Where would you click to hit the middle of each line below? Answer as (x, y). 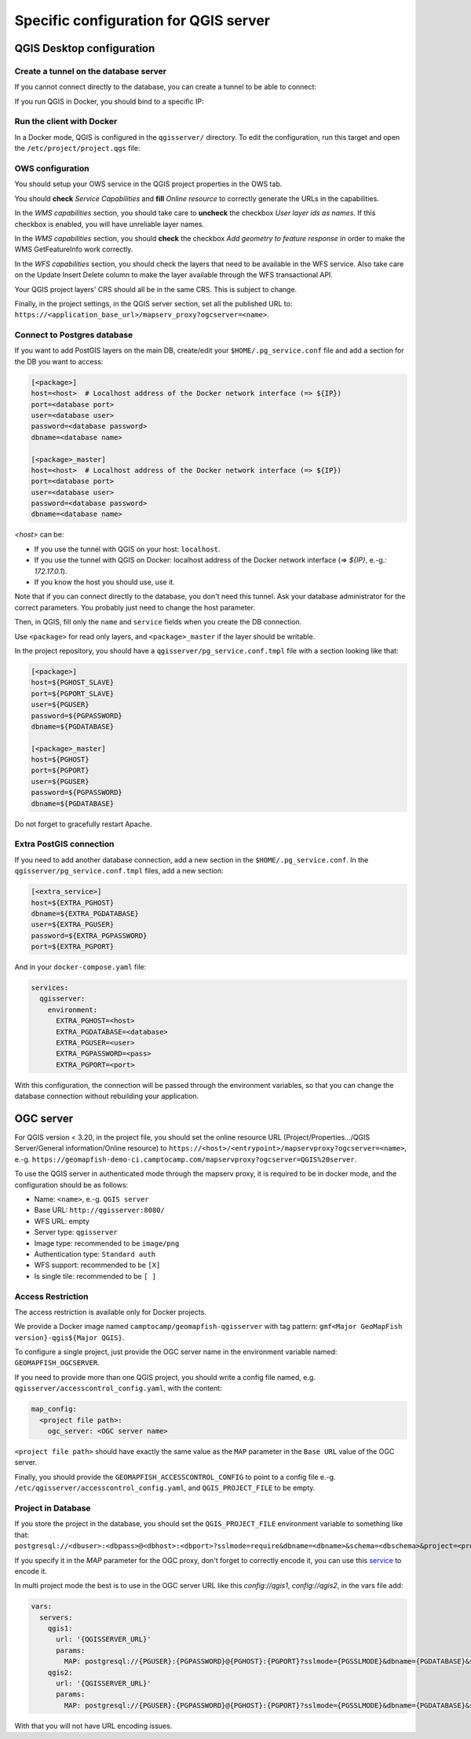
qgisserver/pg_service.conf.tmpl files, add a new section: (119, 871)
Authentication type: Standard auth (95, 1254)
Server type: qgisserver (76, 1232)
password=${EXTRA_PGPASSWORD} (89, 935)
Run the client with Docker (66, 122)
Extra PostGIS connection (64, 844)
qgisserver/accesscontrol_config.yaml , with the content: (119, 1388)
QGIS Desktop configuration (85, 48)
